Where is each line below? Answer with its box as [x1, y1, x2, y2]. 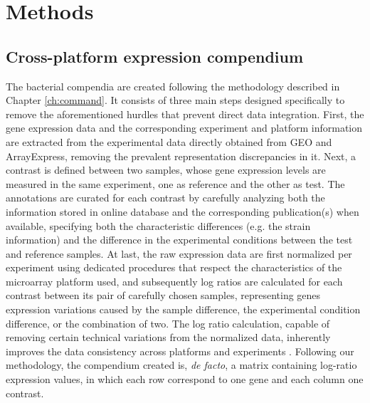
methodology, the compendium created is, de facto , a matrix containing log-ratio [6, 357, 357, 372]
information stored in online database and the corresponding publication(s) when [6, 204, 359, 219]
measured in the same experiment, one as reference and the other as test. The [6, 176, 345, 191]
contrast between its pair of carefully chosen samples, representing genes [6, 288, 321, 303]
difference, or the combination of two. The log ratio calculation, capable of [6, 315, 330, 330]
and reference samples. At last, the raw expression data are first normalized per [6, 246, 352, 261]
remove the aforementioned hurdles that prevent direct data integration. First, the [6, 106, 364, 121]
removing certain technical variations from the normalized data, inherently [6, 330, 331, 345]
